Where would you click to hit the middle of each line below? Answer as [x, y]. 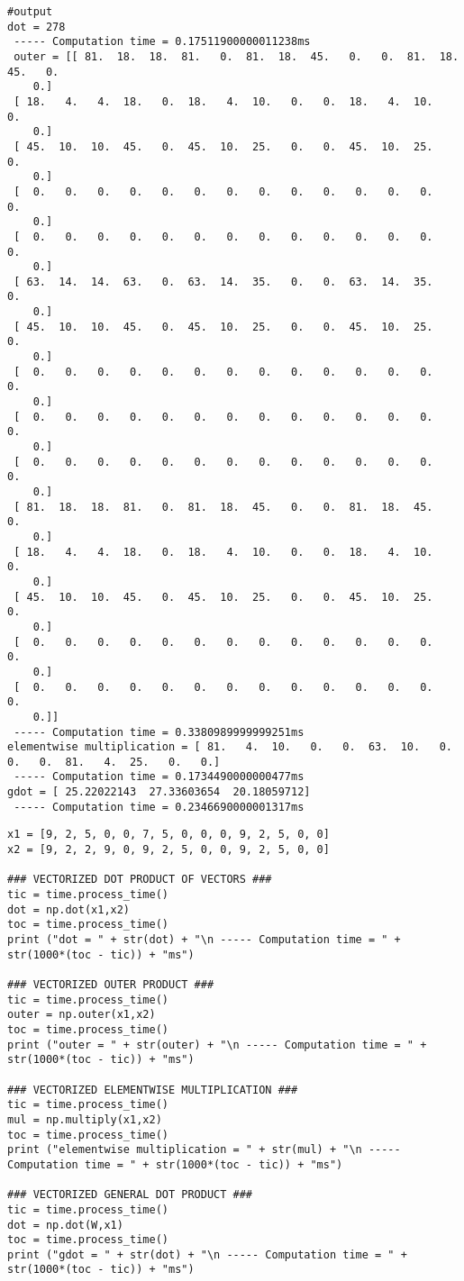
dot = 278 [36, 27]
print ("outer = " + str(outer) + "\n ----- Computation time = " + [217, 1045]
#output [30, 12]
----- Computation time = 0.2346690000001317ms [159, 807]
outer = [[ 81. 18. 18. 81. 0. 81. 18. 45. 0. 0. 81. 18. [237, 56]
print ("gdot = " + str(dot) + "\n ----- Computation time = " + [207, 1254]
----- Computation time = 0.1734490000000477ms [159, 777]
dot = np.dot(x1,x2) [69, 909]
